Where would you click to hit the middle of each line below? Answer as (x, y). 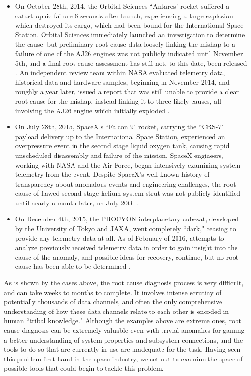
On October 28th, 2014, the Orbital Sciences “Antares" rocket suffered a (122, 6)
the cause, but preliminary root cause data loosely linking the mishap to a (125, 44)
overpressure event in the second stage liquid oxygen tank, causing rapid (122, 146)
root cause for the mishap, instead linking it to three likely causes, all (118, 101)
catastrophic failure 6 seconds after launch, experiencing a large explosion (124, 15)
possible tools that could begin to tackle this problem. (84, 368)
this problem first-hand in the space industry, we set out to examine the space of (124, 358)
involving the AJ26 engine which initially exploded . (92, 110)
